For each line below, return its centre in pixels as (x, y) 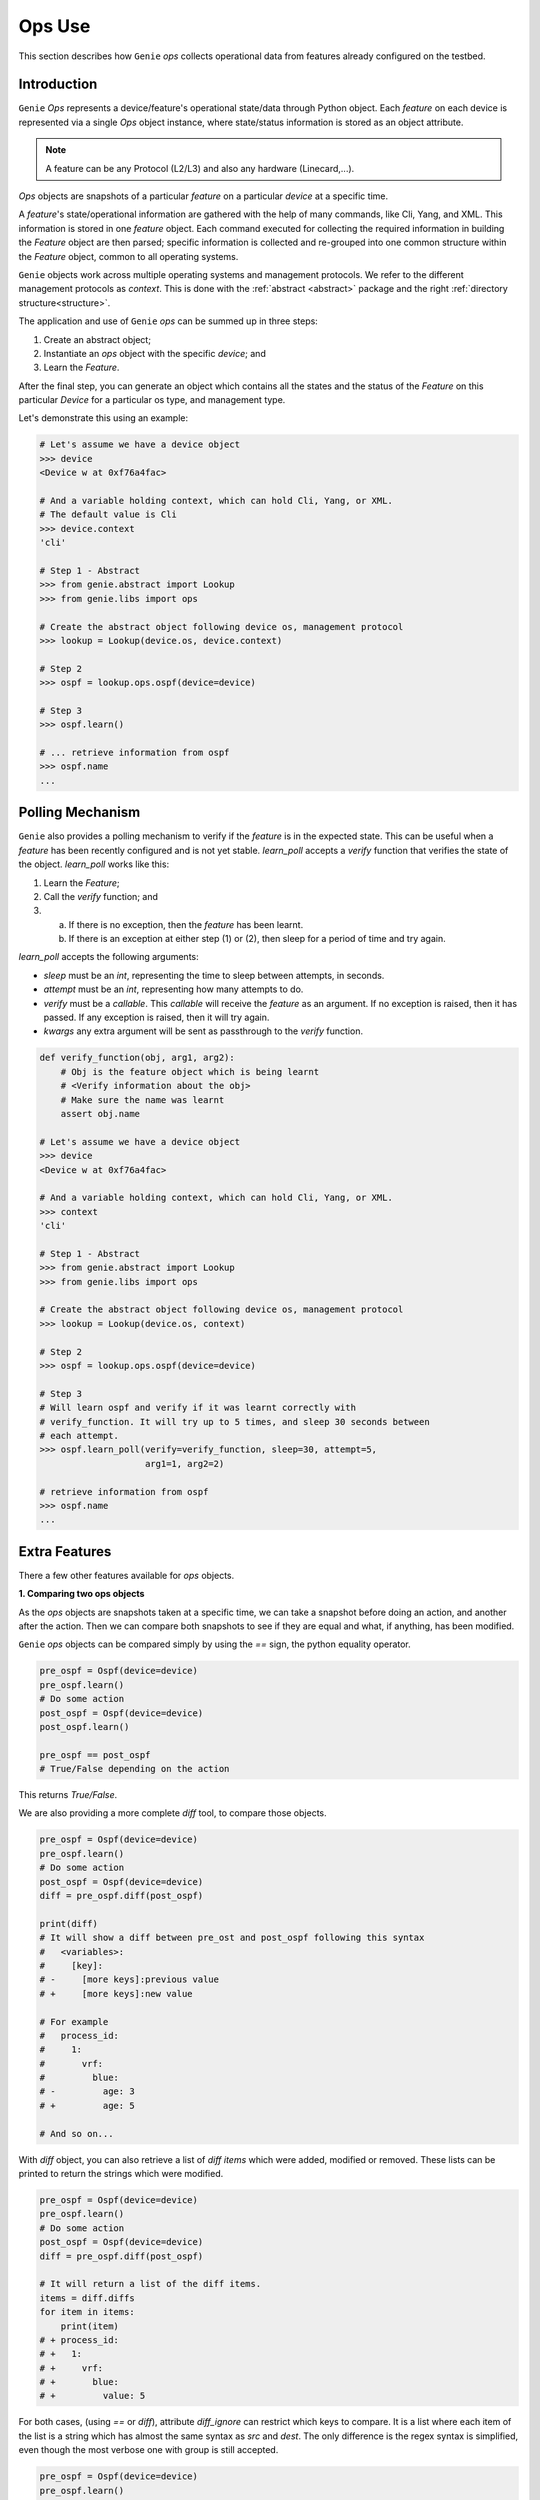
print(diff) (69, 1923)
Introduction (58, 84)
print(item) (90, 2326)
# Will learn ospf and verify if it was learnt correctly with (198, 1408)
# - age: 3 (87, 2091)
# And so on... (76, 2133)
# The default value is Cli (108, 514)
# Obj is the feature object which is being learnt (190, 1071)
